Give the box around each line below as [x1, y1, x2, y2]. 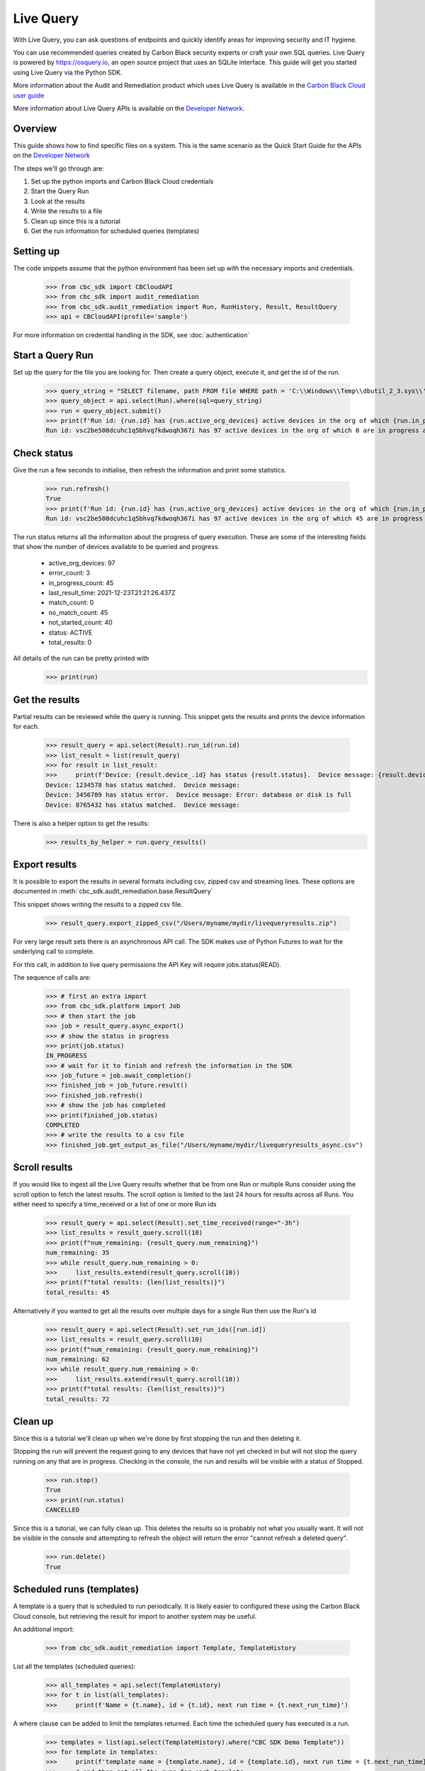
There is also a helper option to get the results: [13, 819, 149, 827]
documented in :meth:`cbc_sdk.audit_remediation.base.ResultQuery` [13, 887, 213, 895]
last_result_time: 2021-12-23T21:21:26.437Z [48, 589, 176, 597]
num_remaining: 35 [45, 1249, 110, 1257]
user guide [13, 91, 45, 99]
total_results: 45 [45, 1288, 110, 1296]
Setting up [13, 245, 60, 257]
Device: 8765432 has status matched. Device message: [45, 800, 240, 809]
